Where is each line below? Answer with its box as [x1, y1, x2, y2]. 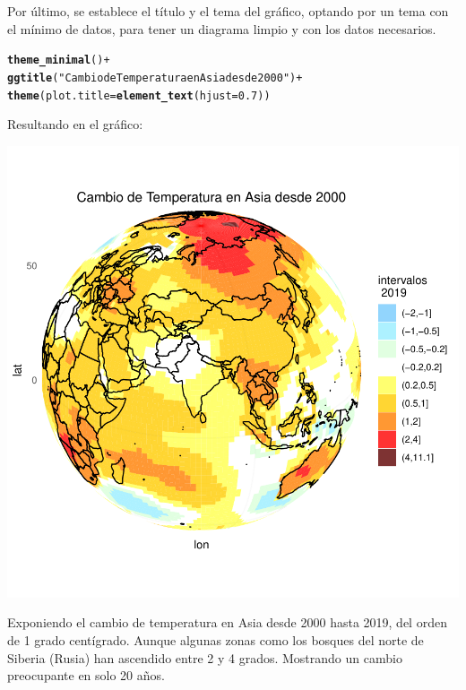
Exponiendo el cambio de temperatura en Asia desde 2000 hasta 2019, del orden [7, 613, 447, 632]
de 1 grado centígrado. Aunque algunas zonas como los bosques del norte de [7, 630, 424, 649]
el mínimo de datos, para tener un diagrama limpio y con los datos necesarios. [7, 19, 436, 38]
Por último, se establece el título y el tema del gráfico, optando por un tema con [7, 2, 449, 20]
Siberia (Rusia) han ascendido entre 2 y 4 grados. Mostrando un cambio [7, 648, 402, 667]
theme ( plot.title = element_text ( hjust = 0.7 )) [7, 89, 271, 102]
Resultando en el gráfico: [7, 115, 143, 134]
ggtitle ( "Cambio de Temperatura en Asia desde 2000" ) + [7, 71, 303, 84]
